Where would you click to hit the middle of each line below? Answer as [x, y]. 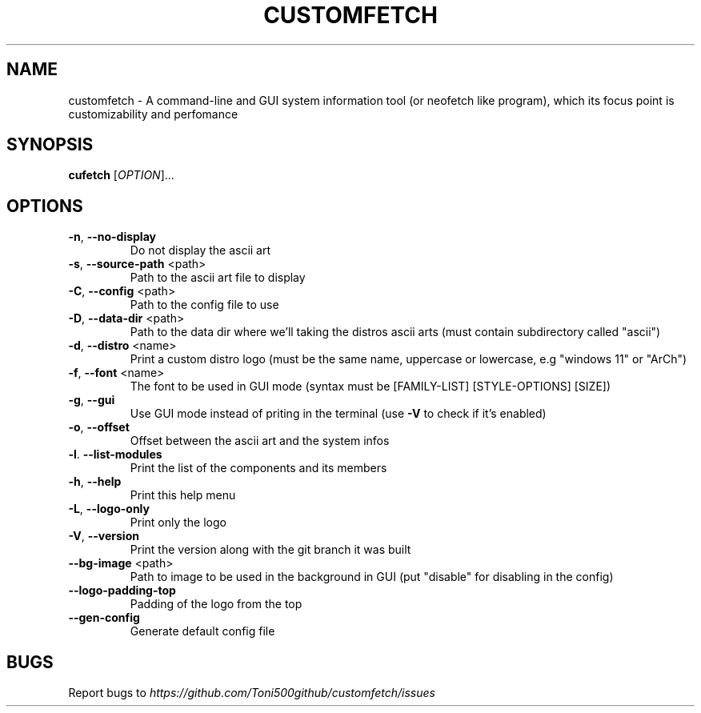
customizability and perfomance [153, 114]
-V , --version [104, 536]
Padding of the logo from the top [216, 604]
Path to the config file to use [204, 305]
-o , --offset [99, 427]
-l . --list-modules [115, 455]
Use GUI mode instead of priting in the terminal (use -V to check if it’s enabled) [338, 414]
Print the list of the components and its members [258, 468]
